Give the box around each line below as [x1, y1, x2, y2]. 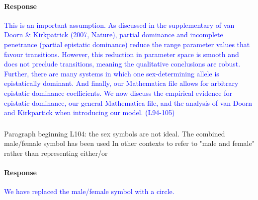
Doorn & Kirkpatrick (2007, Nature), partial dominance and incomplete [4, 29, 223, 40]
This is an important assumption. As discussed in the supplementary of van [4, 19, 235, 30]
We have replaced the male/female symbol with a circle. [4, 186, 174, 197]
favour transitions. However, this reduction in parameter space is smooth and [4, 49, 239, 59]
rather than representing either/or [4, 147, 108, 158]
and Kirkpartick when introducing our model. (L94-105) [4, 107, 175, 118]
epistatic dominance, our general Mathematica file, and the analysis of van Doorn [4, 97, 253, 108]
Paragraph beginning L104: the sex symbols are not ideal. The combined [4, 128, 225, 138]
